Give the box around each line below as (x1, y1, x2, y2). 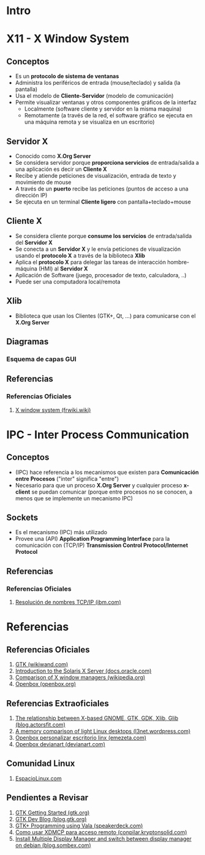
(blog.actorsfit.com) (15, 720, 66, 728)
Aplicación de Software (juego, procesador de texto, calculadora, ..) (15, 271, 187, 278)
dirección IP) (15, 192, 48, 199)
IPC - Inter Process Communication (6, 428, 190, 441)
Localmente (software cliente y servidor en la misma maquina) (24, 105, 182, 112)
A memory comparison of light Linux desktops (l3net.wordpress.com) (15, 727, 191, 735)
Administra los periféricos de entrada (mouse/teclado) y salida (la (15, 79, 181, 87)
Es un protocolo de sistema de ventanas (15, 73, 119, 80)
